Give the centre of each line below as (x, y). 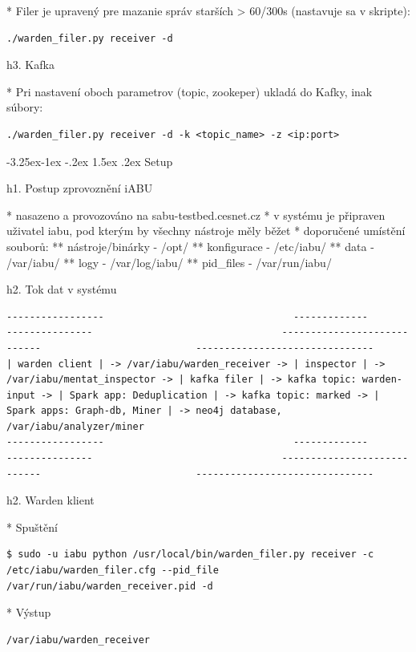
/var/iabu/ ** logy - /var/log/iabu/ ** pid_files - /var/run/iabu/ (169, 262)
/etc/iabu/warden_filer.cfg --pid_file (113, 571)
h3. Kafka (30, 65)
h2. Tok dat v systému (62, 289)
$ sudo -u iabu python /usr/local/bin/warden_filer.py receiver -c (190, 555)
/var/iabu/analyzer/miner (75, 426)
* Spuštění (32, 526)
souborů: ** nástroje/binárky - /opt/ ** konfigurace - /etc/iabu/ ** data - (190, 246)
